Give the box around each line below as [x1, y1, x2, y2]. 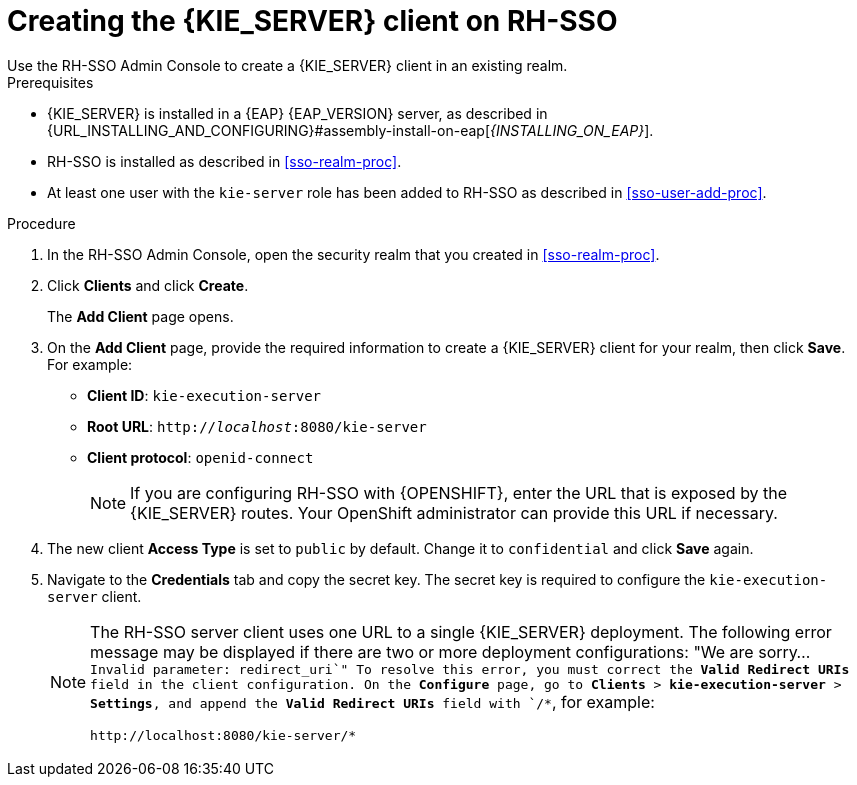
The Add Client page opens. [47, 307, 234, 325]
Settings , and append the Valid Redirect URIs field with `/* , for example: [90, 691, 655, 712]
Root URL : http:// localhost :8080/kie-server [87, 417, 427, 435]
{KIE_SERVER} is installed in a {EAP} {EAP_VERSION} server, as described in [47, 104, 548, 122]
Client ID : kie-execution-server [87, 386, 322, 404]
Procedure [7, 214, 76, 232]
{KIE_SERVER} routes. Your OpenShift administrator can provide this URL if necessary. [130, 502, 778, 523]
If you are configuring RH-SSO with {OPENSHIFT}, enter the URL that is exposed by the [130, 482, 788, 503]
